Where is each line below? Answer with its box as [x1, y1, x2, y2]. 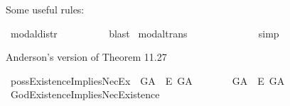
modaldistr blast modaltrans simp [10, 25, 279, 40]
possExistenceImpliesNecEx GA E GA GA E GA [10, 73, 285, 88]
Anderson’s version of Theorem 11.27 [6, 49, 167, 64]
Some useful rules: [6, 2, 85, 16]
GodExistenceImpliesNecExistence [10, 87, 160, 102]
